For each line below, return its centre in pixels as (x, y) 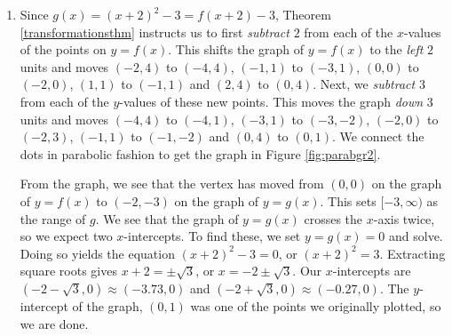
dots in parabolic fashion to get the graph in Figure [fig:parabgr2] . (200, 153)
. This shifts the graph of (236, 49)
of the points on (63, 49)
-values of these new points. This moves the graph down (271, 101)
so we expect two (66, 236)
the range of (53, 218)
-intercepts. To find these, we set (212, 236)
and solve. (416, 236)
